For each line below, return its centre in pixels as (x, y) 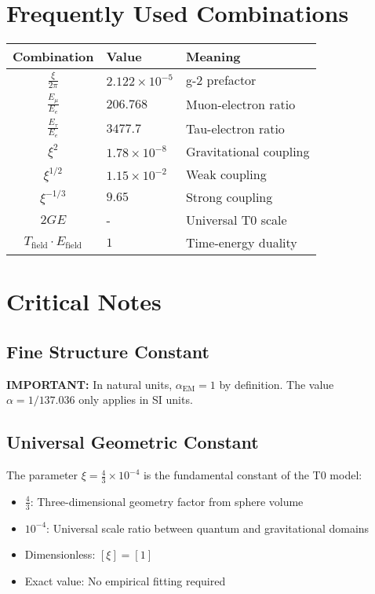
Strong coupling (229, 197)
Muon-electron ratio (240, 104)
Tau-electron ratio (235, 128)
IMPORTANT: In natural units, (89, 384)
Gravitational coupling (248, 152)
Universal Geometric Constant (133, 442)
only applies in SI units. (136, 400)
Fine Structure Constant (108, 351)
